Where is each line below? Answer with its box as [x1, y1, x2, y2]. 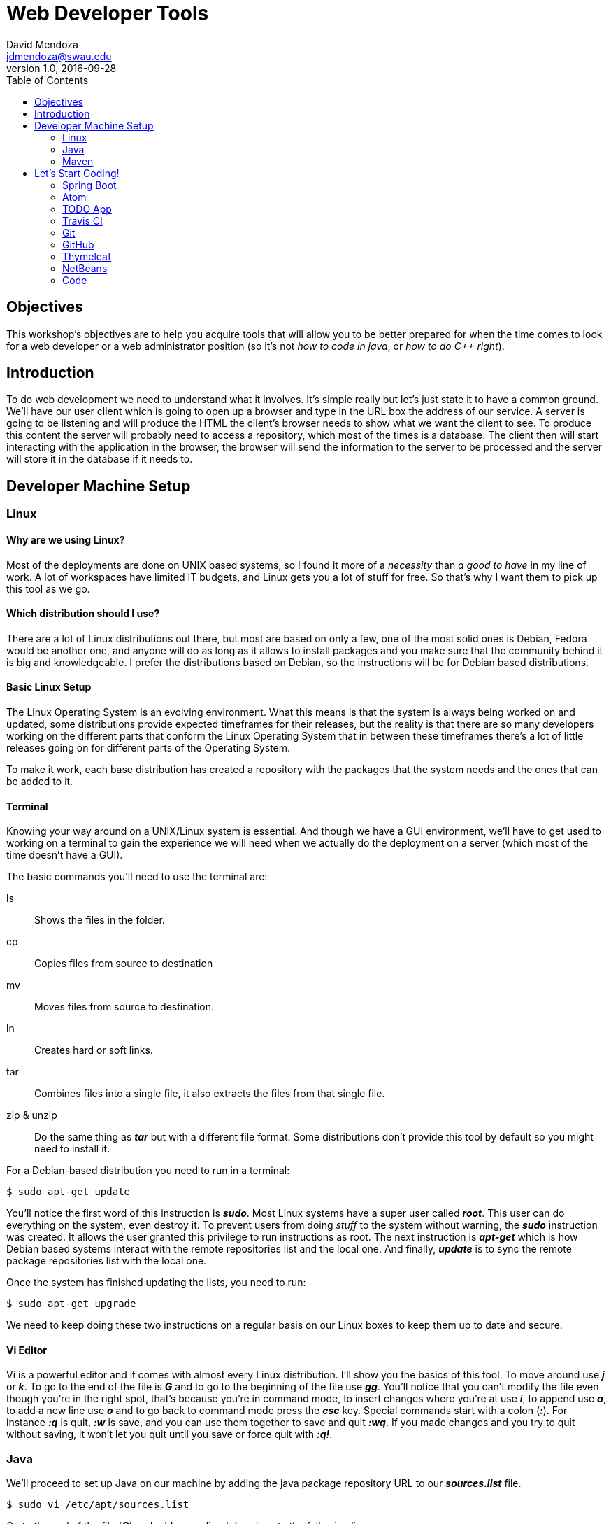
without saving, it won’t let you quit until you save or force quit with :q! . [6, 1428, 333, 1441]
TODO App [62, 202, 112, 215]
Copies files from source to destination [34, 957, 213, 970]
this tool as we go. [6, 582, 90, 595]
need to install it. [34, 1143, 110, 1155]
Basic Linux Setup [6, 681, 92, 693]
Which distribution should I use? [6, 607, 160, 620]
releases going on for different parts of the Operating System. [6, 741, 291, 754]
